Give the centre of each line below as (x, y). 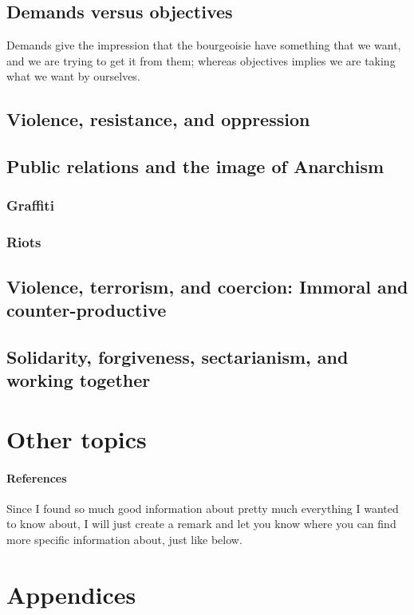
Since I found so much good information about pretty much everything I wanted (203, 508)
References (37, 477)
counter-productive (87, 310)
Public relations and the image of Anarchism (195, 166)
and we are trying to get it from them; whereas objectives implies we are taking (201, 60)
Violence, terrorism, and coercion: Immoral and (207, 286)
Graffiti (30, 205)
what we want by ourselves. (73, 76)
